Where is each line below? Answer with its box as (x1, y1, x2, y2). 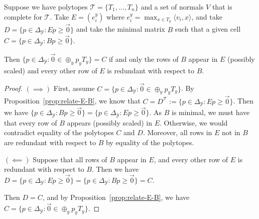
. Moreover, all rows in (143, 127, 212, 138)
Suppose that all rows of (33, 154, 107, 164)
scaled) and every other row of (4, 65, 97, 75)
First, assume (53, 83, 95, 93)
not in (222, 127, 240, 138)
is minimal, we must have (171, 107, 250, 118)
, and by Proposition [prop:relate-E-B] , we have (42, 192, 190, 202)
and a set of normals (141, 2, 204, 12)
